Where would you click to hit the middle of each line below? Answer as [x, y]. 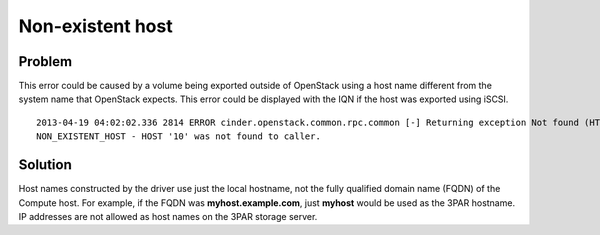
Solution [45, 165]
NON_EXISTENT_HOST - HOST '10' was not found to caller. [179, 136]
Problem [45, 61]
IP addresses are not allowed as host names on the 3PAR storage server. [168, 216]
